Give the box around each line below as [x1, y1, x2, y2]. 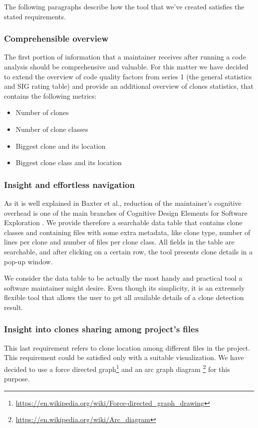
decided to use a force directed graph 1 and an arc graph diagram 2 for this [4, 362, 230, 374]
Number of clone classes [15, 123, 88, 134]
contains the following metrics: [4, 90, 97, 101]
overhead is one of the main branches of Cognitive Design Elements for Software [4, 207, 248, 218]
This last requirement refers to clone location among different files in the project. [4, 342, 250, 353]
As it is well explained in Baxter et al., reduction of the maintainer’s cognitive [4, 197, 242, 208]
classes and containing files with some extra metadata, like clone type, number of [4, 227, 251, 237]
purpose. [4, 373, 30, 384]
